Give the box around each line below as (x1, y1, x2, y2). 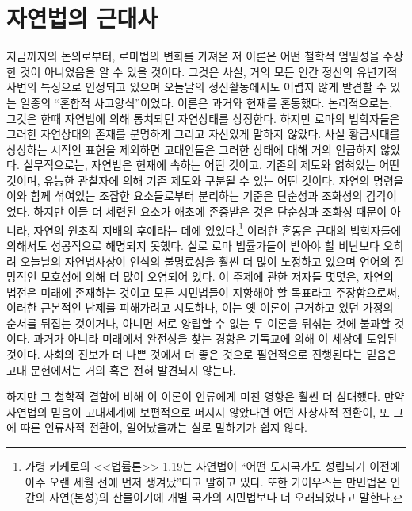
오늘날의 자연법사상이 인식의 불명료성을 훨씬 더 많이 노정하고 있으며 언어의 (20, 252, 391, 269)
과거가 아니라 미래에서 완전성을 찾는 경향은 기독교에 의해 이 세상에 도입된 (33, 330, 398, 347)
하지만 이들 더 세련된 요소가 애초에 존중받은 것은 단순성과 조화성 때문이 (33, 203, 387, 220)
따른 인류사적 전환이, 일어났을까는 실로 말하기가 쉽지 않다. (20, 419, 307, 436)
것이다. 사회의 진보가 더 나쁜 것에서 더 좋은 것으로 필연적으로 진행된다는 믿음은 (6, 346, 398, 363)
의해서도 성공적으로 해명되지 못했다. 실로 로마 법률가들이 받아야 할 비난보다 (6, 236, 380, 253)
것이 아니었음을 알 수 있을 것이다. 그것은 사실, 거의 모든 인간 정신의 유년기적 (20, 63, 398, 79)
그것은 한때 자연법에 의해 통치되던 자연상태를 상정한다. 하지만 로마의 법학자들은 (6, 109, 400, 126)
